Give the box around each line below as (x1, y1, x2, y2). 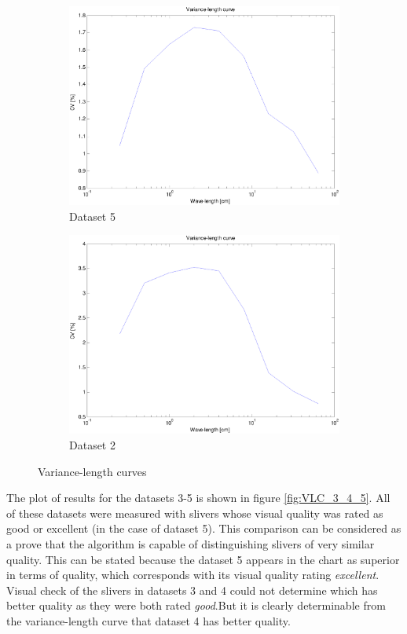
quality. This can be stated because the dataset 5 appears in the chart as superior (6, 551, 400, 567)
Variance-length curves (38, 463, 147, 479)
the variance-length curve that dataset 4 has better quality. (6, 612, 291, 629)
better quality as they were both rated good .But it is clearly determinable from (6, 597, 386, 614)
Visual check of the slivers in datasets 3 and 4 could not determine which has (6, 581, 378, 598)
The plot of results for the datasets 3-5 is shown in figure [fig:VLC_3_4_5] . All (6, 489, 390, 506)
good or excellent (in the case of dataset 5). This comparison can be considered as (6, 520, 401, 537)
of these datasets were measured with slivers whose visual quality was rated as (6, 504, 383, 521)
